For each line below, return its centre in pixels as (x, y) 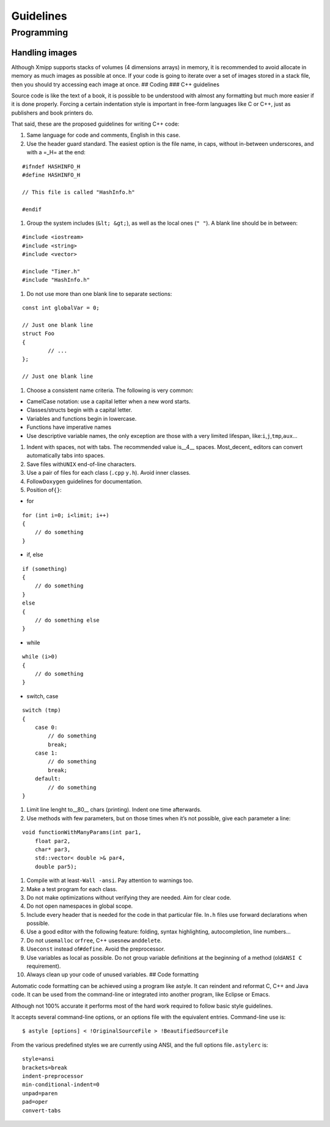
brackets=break (45, 1068)
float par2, (53, 841)
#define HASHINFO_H (51, 175)
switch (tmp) (42, 710)
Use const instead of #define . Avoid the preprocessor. (96, 949)
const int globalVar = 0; (61, 308)
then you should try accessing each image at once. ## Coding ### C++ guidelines (116, 84)
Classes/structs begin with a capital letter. (79, 410)
